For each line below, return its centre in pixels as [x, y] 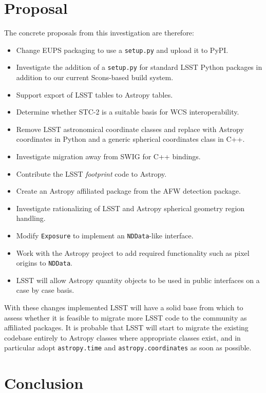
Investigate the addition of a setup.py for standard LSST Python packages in [139, 67]
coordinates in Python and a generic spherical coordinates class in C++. [130, 139]
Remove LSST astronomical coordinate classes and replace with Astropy [130, 129]
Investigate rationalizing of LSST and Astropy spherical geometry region [130, 208]
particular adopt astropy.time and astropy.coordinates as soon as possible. [128, 348]
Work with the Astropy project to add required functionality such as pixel [133, 252]
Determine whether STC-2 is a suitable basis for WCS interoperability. [128, 112]
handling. [31, 218]
